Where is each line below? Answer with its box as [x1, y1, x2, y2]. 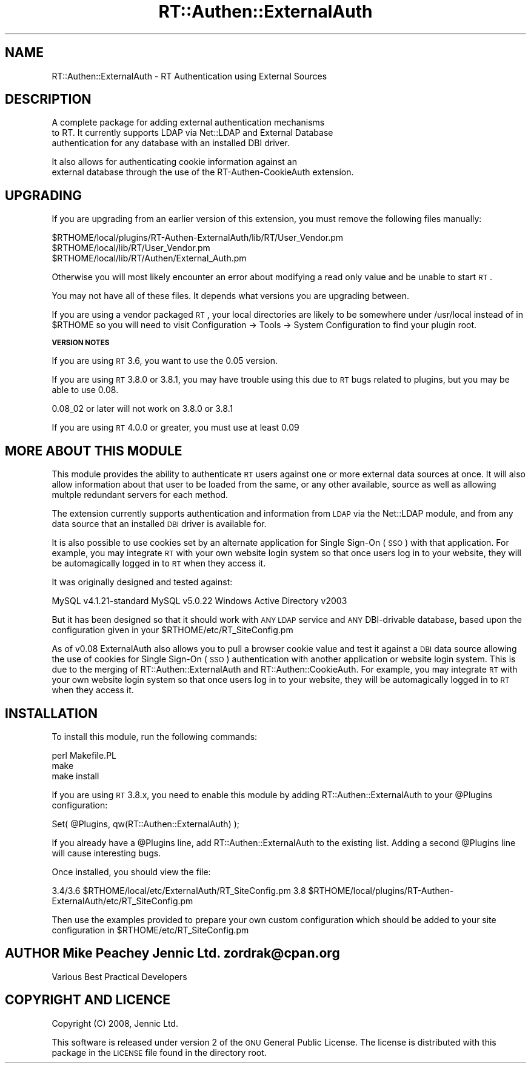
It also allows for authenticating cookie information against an [52, 156, 297, 167]
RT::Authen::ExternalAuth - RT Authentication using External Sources [52, 70, 327, 81]
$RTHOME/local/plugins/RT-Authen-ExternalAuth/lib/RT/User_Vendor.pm [52, 232, 344, 243]
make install [52, 770, 99, 781]
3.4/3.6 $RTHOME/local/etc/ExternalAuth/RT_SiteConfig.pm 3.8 [52, 885, 306, 896]
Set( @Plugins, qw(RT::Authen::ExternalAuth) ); [52, 818, 240, 829]
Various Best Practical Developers [52, 971, 187, 982]
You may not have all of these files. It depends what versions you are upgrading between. [52, 291, 409, 301]
